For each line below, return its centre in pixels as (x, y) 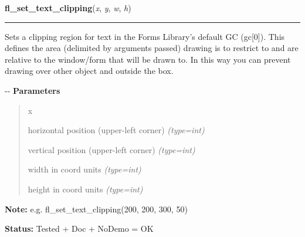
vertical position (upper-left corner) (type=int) (111, 149)
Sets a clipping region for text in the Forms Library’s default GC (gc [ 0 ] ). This (145, 36)
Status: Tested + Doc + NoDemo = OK (79, 228)
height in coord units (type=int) (85, 189)
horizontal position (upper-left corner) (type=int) (116, 130)
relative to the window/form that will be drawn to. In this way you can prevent (148, 59)
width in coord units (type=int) (84, 169)
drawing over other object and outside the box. (89, 71)
